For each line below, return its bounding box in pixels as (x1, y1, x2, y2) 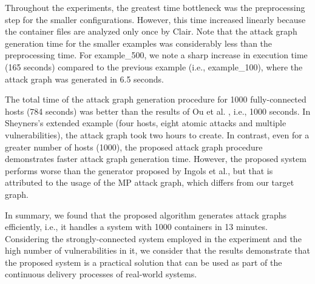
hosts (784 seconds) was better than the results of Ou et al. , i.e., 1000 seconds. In (5, 104, 311, 117)
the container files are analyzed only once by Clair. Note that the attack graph (5, 25, 297, 38)
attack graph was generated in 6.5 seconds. (5, 72, 164, 85)
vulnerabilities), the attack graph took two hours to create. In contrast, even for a (5, 128, 310, 141)
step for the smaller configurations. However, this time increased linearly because (5, 13, 306, 25)
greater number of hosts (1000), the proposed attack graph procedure (5, 140, 263, 153)
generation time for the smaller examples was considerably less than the (5, 36, 273, 49)
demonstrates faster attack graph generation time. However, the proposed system (5, 152, 307, 165)
